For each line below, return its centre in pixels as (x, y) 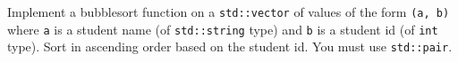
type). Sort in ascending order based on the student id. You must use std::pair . (230, 46)
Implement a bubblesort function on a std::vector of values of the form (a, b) (229, 12)
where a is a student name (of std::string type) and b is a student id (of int (223, 29)
